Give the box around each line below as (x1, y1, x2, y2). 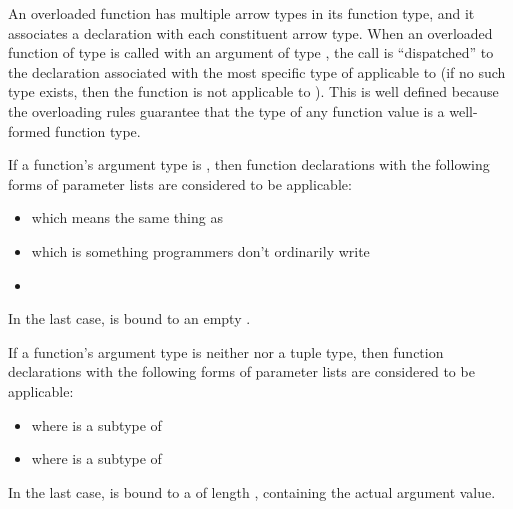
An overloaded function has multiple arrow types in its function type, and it (8, 3, 475, 23)
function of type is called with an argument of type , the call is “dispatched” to (8, 42, 494, 63)
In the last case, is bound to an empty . (8, 308, 251, 329)
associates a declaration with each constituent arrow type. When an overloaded (8, 22, 493, 43)
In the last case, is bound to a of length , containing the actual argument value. (8, 481, 496, 502)
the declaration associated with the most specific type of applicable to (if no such (8, 61, 506, 82)
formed (8, 120, 51, 141)
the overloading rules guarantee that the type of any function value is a (8, 100, 445, 121)
